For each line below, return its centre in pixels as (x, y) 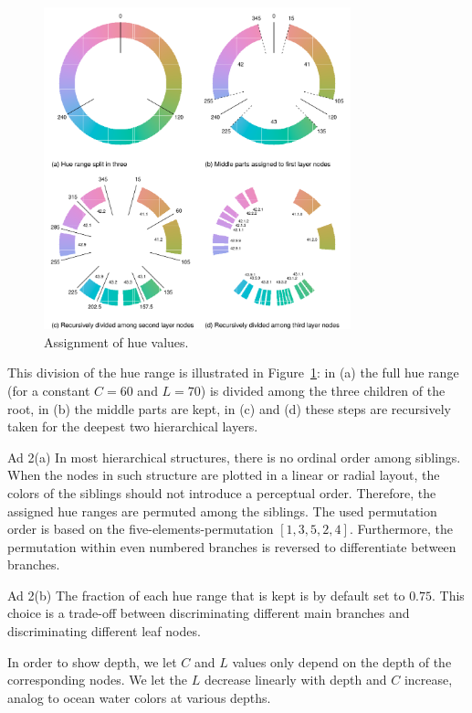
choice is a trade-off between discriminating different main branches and (209, 613)
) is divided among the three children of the (323, 390)
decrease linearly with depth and (295, 680)
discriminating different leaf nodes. (104, 631)
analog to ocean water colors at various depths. (139, 697)
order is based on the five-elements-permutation (141, 529)
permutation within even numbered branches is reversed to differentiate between (232, 546)
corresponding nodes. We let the (98, 680)
